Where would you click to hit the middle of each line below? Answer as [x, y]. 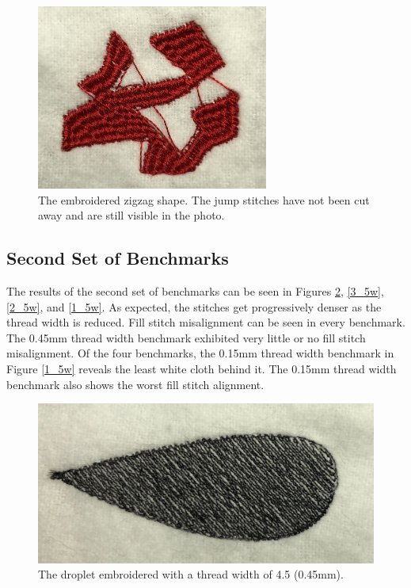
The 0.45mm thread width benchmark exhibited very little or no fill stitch [186, 337]
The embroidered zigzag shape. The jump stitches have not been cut [204, 199]
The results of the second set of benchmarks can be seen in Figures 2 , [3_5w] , [195, 290]
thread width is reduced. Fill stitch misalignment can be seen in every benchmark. [206, 322]
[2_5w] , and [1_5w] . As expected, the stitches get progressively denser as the [194, 306]
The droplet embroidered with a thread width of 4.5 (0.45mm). [191, 574]
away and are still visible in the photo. [131, 215]
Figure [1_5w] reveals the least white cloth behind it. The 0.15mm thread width [202, 368]
